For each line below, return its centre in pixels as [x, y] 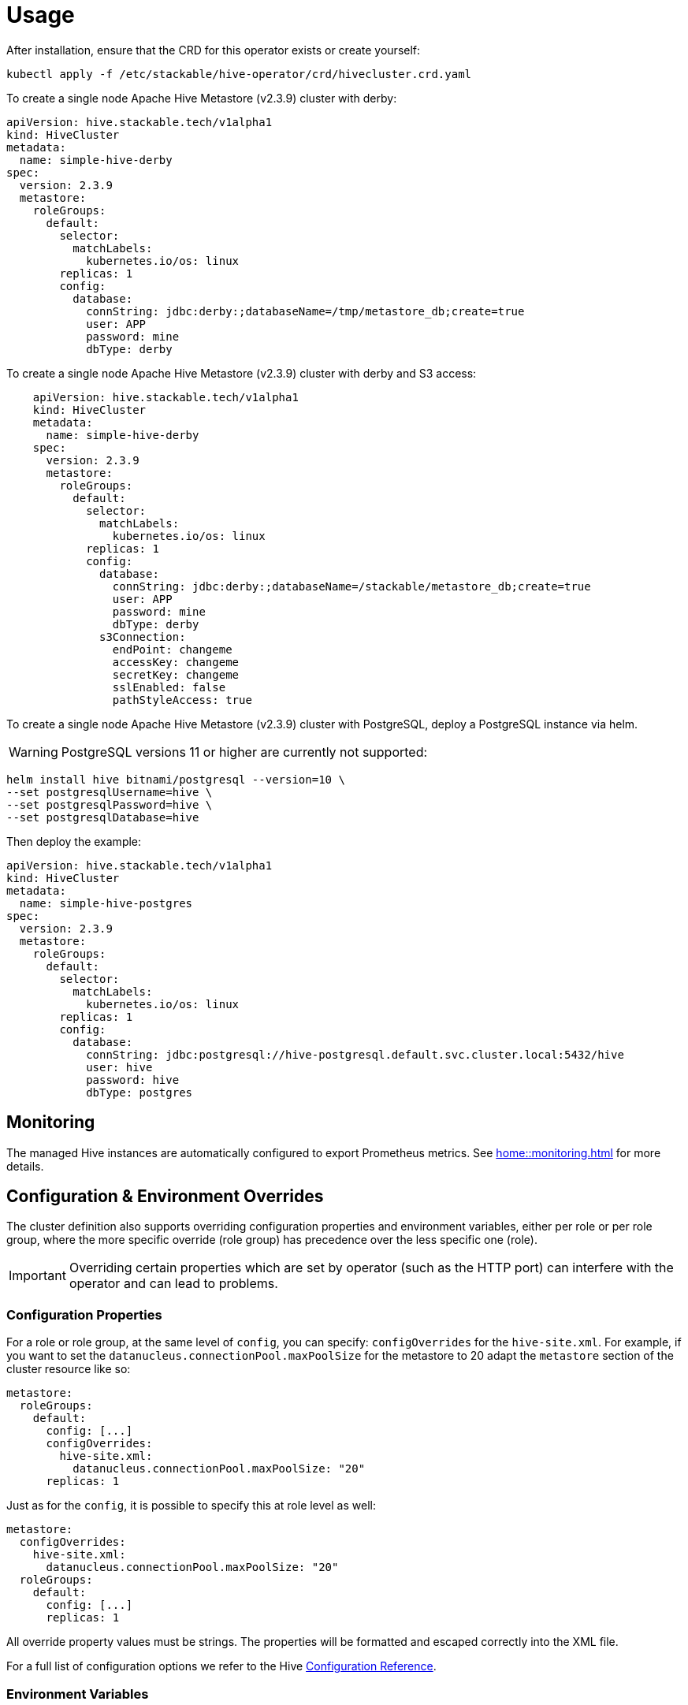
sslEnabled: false [169, 687]
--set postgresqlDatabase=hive [103, 817]
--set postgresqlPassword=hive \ [110, 804]
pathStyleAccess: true [182, 700]
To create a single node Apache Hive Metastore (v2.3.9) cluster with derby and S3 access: [242, 373]
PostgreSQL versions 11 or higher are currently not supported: [244, 752]
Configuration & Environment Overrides [165, 1197]
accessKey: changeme [176, 662]
